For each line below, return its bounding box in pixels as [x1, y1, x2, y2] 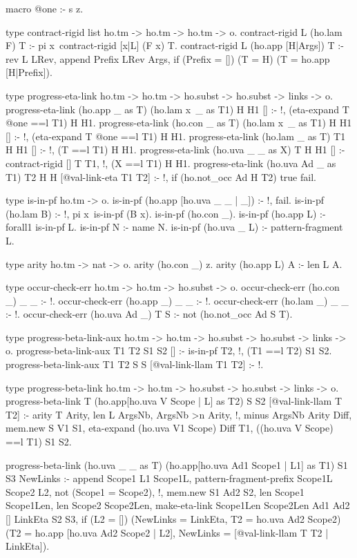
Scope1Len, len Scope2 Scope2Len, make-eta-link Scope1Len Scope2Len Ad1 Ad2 [6, 498, 350, 512]
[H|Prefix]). [6, 65, 52, 79]
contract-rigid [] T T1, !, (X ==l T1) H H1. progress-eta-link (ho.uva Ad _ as [6, 155, 336, 170]
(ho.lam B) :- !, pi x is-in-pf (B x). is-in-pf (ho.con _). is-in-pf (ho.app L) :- [6, 206, 326, 220]
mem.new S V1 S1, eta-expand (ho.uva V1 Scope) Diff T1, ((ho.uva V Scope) [6, 421, 334, 435]
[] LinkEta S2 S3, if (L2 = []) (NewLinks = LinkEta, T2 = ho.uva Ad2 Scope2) [6, 512, 341, 526]
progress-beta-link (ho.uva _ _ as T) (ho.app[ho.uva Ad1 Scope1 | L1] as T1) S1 [6, 457, 348, 472]
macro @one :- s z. [6, 1, 84, 15]
